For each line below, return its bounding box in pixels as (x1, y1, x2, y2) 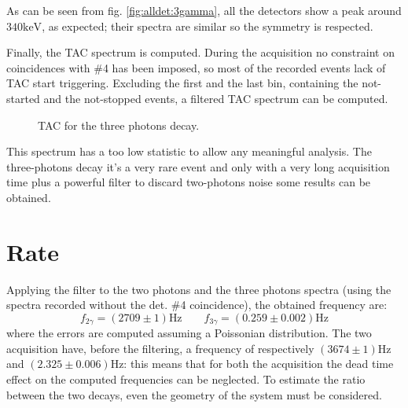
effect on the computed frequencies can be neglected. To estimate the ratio (6, 371, 366, 388)
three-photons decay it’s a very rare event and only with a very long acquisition (6, 158, 390, 175)
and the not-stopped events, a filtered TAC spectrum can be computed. (43, 90, 388, 106)
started (6, 90, 40, 106)
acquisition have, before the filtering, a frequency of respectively (6, 340, 314, 356)
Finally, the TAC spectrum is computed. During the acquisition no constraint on (6, 44, 395, 61)
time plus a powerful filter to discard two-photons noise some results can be (6, 174, 371, 190)
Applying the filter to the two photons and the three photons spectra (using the (6, 281, 391, 297)
